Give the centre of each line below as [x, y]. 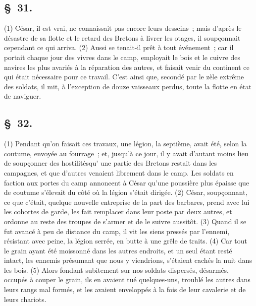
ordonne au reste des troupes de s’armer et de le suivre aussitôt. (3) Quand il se [125, 221]
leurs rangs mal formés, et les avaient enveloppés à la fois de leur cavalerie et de [125, 289]
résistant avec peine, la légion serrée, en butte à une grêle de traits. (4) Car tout [126, 241]
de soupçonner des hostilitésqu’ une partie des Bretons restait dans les [110, 163]
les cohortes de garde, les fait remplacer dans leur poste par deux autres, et [118, 212]
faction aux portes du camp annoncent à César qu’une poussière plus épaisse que [127, 182]
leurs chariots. [25, 299]
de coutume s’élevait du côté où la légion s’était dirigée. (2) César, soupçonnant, [126, 192]
